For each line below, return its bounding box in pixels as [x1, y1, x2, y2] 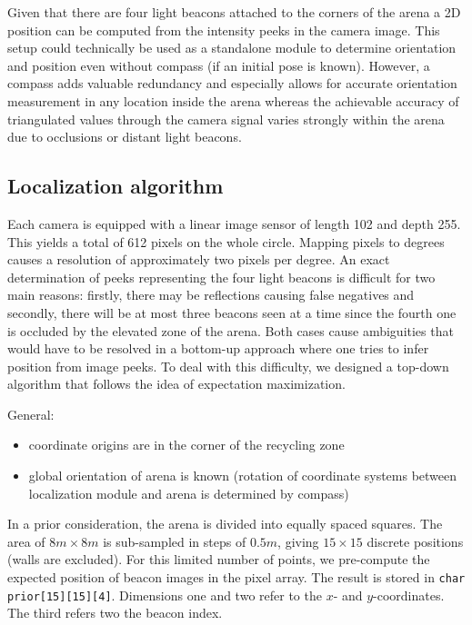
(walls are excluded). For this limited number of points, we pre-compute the [7, 550, 430, 569]
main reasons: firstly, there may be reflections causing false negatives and [7, 285, 415, 304]
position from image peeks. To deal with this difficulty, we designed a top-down [7, 356, 449, 375]
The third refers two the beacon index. [7, 603, 223, 622]
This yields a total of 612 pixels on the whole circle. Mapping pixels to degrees [7, 232, 445, 251]
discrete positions [367, 531, 464, 551]
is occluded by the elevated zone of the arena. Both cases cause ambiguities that [7, 321, 454, 340]
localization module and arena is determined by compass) [28, 483, 349, 502]
